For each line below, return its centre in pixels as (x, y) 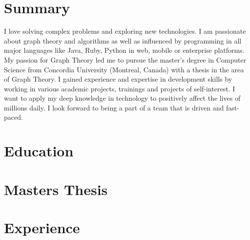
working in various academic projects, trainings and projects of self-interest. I (120, 88)
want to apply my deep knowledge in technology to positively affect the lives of (122, 98)
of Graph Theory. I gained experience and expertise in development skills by (118, 79)
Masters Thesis (56, 189)
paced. (13, 117)
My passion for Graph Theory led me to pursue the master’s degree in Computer (125, 59)
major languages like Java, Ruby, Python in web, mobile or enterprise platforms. (124, 50)
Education (39, 151)
